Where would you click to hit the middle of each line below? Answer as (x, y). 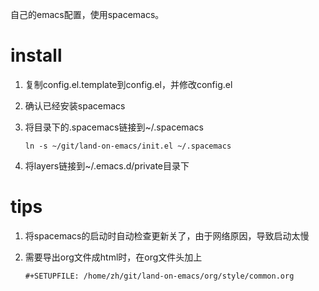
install (36, 55)
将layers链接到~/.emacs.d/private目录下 (107, 165)
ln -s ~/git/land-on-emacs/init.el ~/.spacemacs (128, 146)
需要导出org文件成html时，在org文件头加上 (113, 257)
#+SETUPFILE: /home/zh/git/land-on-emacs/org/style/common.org (159, 276)
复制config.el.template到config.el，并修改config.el (128, 84)
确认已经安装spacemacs (75, 105)
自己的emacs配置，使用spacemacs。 (87, 14)
